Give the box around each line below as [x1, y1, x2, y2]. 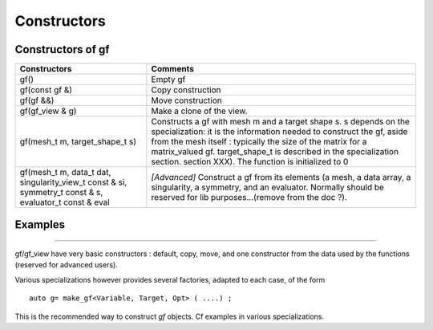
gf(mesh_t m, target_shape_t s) [19, 136, 136, 148]
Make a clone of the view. [151, 105, 248, 116]
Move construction [151, 95, 222, 106]
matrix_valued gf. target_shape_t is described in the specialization [151, 146, 399, 157]
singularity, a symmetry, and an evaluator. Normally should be [151, 181, 385, 193]
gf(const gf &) [19, 84, 72, 96]
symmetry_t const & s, [19, 187, 103, 198]
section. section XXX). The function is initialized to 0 [151, 157, 349, 168]
